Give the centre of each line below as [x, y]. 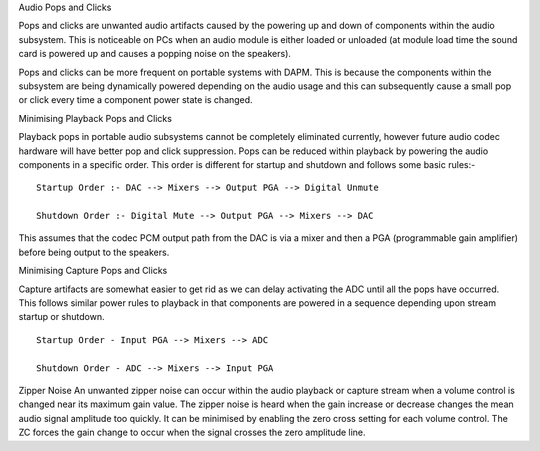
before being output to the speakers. [94, 252]
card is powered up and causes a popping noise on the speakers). [155, 54]
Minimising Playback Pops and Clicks [95, 118]
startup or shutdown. [61, 317]
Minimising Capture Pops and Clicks [93, 271]
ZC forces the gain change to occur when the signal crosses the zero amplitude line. [192, 432]
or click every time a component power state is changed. [136, 100]
